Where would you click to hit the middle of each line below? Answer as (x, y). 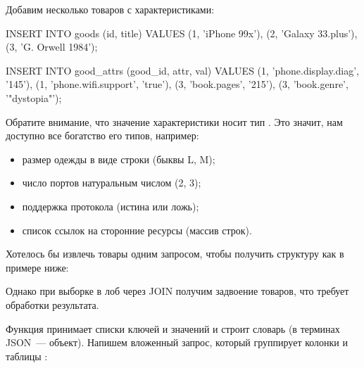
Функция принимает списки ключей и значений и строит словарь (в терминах (173, 328)
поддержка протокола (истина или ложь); (111, 206)
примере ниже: (37, 267)
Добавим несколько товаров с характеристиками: (110, 9)
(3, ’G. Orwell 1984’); (52, 47)
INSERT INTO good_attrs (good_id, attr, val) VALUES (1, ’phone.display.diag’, (182, 70)
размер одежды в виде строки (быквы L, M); (119, 159)
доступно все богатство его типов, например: (102, 135)
